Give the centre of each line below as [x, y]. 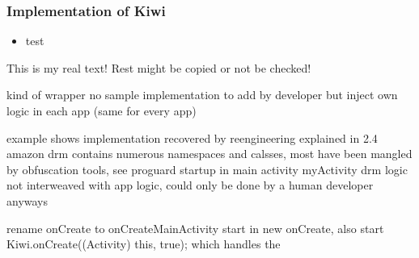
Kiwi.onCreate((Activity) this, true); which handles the [144, 244]
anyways [28, 200]
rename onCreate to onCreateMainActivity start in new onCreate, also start [195, 228]
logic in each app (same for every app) [102, 110]
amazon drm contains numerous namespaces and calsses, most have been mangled [209, 154]
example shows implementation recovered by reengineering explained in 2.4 [192, 137]
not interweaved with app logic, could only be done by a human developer [190, 185]
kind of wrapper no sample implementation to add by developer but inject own [202, 95]
